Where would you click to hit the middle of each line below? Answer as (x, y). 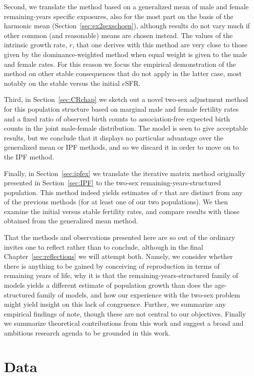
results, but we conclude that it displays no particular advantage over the (114, 137)
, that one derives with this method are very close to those (160, 45)
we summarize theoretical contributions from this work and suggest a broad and (124, 323)
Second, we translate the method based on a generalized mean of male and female (127, 6)
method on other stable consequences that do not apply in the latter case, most (123, 73)
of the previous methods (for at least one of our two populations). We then (116, 202)
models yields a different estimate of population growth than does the (108, 285)
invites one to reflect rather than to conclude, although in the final (104, 247)
